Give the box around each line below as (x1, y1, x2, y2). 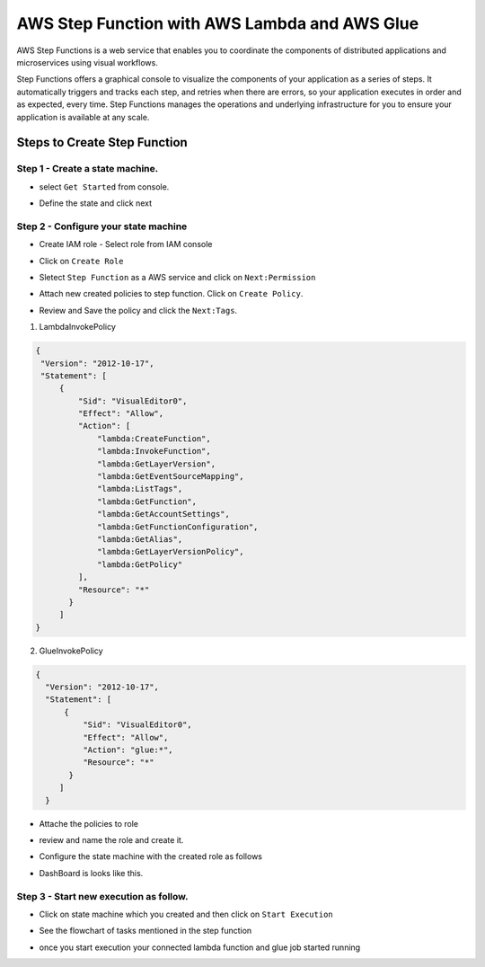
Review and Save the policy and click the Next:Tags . (39, 305, 238, 315)
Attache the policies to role (39, 818, 139, 829)
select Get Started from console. (39, 181, 170, 192)
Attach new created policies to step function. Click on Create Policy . (39, 288, 304, 299)
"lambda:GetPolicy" (97, 559, 183, 570)
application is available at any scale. (16, 111, 150, 122)
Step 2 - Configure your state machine (16, 220, 188, 233)
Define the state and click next (39, 198, 153, 208)
